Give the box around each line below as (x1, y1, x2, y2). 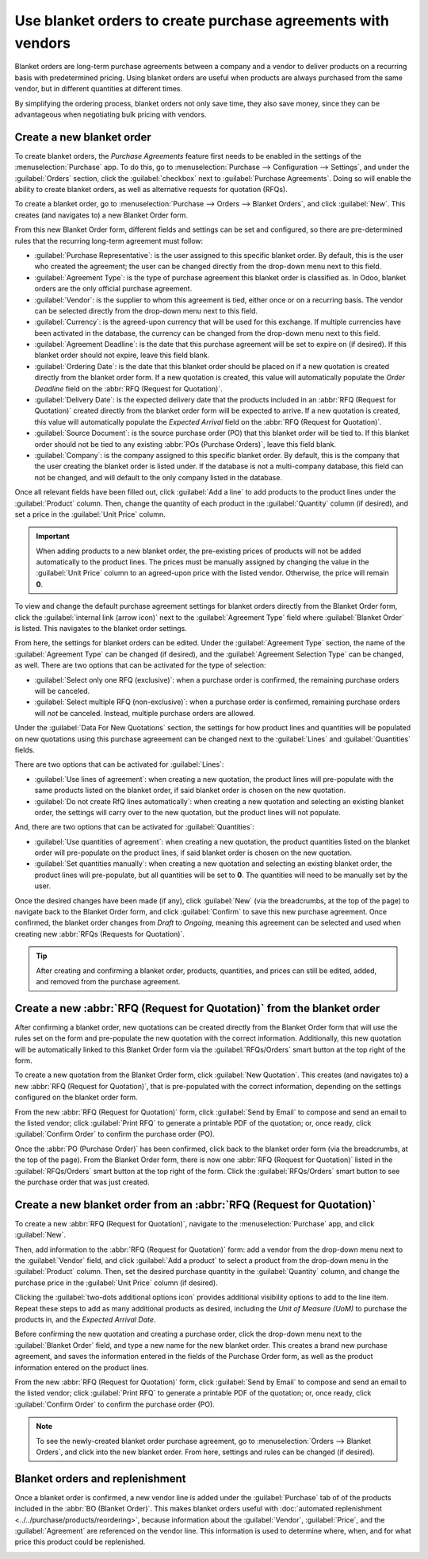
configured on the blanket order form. (14, 1092, 138, 1103)
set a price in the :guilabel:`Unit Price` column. (14, 509, 166, 519)
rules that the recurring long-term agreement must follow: (14, 236, 204, 245)
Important (36, 532, 71, 541)
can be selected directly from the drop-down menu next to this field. (34, 306, 258, 315)
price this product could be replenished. (14, 1537, 146, 1547)
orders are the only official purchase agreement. (34, 284, 193, 294)
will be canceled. (34, 687, 90, 695)
